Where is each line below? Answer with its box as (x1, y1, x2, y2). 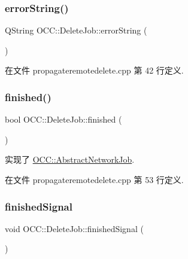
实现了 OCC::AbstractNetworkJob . (5, 153, 135, 166)
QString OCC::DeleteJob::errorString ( (5, 24, 147, 36)
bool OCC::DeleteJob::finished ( (5, 113, 122, 126)
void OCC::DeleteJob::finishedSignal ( (5, 222, 144, 234)
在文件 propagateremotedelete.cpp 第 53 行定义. (5, 173, 184, 185)
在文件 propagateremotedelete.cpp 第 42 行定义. (5, 64, 184, 77)
